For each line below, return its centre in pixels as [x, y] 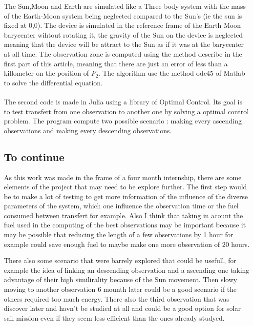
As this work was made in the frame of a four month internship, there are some [123, 177]
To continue [34, 156]
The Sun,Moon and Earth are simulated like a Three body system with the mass [125, 6]
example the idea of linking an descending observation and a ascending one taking [127, 270]
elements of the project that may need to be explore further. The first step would [126, 187]
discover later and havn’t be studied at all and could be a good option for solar [122, 308]
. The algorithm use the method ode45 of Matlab [172, 73]
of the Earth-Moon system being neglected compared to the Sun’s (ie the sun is [123, 15]
